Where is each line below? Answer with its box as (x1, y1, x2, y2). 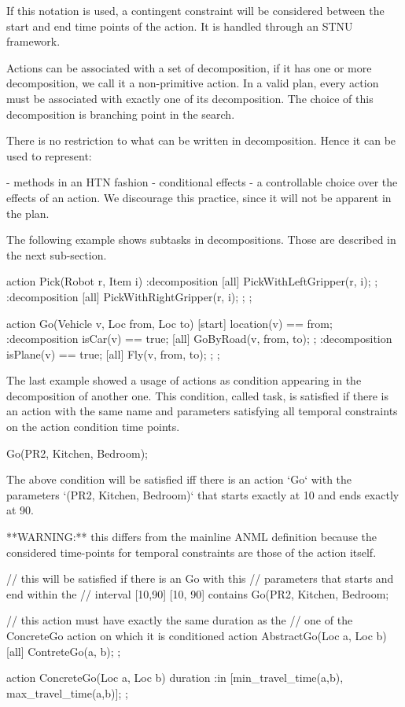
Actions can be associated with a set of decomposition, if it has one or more (6, 59, 372, 75)
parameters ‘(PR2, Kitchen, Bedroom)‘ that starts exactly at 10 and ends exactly (6, 486, 399, 503)
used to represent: (6, 147, 92, 164)
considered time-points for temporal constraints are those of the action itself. (6, 543, 377, 560)
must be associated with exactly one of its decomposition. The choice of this (6, 90, 374, 106)
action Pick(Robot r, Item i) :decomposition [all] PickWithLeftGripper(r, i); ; (6, 273, 378, 289)
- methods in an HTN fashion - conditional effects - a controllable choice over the (6, 174, 398, 190)
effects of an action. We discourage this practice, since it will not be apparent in (6, 189, 392, 205)
